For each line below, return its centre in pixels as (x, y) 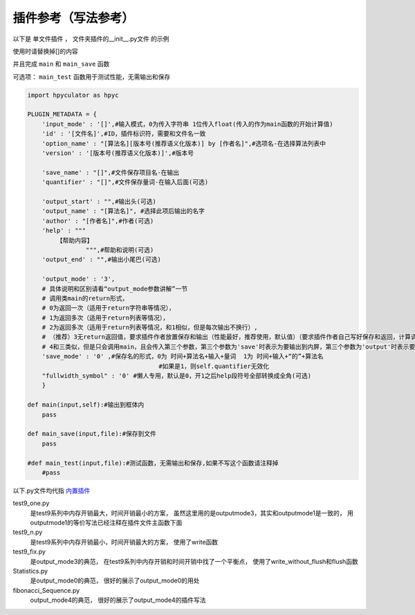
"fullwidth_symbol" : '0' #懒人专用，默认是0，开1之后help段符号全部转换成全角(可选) (176, 376)
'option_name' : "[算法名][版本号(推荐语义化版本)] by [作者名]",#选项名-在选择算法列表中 (184, 143)
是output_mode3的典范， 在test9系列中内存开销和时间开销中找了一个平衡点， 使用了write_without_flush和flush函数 (194, 561)
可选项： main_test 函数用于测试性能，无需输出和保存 (92, 77)
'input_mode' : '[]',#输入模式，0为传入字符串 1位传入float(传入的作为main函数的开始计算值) (187, 124)
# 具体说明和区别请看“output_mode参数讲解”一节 (115, 288)
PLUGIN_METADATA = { (62, 114)
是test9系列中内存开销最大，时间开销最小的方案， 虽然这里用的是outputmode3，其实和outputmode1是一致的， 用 (192, 513)
